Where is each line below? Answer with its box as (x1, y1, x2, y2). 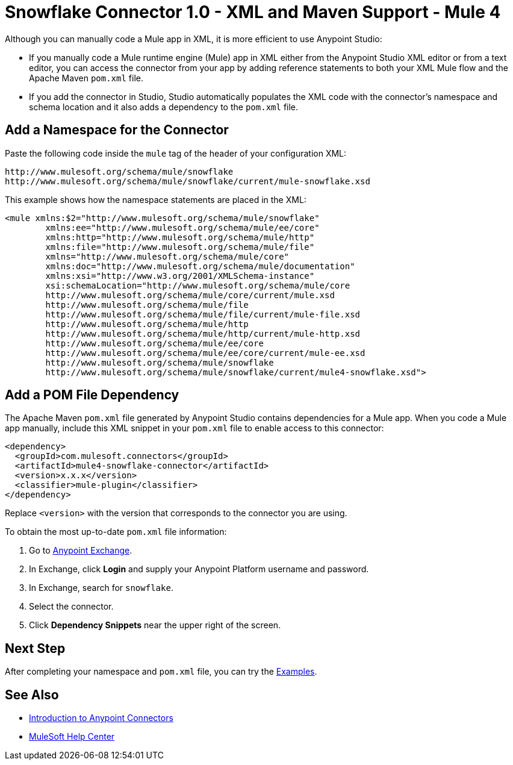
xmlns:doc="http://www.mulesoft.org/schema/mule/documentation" (45, 261, 355, 271)
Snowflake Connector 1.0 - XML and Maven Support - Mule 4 (5, 2, 501, 22)
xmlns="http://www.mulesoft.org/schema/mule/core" (45, 251, 290, 261)
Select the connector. (29, 601, 114, 612)
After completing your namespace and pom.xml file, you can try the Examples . (5, 666, 317, 677)
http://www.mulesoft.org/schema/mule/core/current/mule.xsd (45, 290, 335, 300)
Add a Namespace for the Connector (5, 122, 229, 138)
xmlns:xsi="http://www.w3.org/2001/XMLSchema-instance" (45, 270, 315, 281)
